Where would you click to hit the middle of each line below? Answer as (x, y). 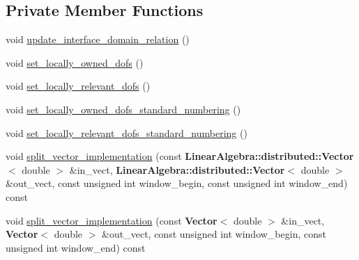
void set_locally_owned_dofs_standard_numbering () (123, 109)
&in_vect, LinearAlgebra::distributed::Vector (177, 169)
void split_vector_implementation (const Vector (112, 220)
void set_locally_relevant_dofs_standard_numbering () (127, 132)
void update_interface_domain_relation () (98, 39)
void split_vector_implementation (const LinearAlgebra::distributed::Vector (180, 156)
